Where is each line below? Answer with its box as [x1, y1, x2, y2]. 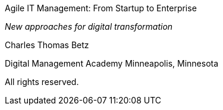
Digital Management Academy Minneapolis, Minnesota [5, 58, 219, 68]
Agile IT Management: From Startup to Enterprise [5, 3, 197, 13]
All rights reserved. [5, 77, 79, 87]
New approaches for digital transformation [5, 21, 173, 32]
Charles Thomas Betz [5, 40, 89, 50]
